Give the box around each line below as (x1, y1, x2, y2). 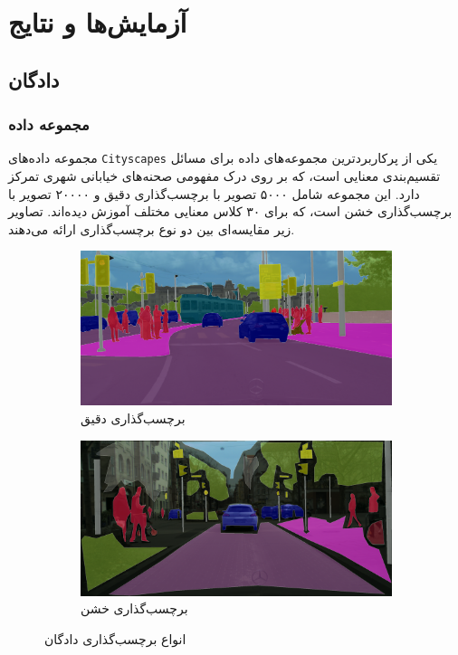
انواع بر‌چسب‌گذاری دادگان (44, 629, 186, 648)
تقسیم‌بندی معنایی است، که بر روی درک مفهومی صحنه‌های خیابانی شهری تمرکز (8, 166, 441, 185)
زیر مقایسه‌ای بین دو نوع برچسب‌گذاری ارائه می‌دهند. (8, 219, 295, 238)
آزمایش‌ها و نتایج (8, 4, 187, 41)
